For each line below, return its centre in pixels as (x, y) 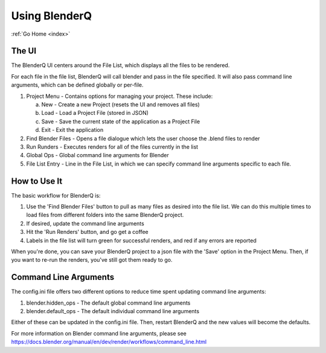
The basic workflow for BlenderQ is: (56, 195)
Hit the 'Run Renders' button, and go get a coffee (87, 232)
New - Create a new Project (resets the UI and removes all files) (121, 105)
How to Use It (37, 181)
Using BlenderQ (52, 16)
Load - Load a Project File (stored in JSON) (95, 113)
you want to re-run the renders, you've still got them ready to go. (92, 260)
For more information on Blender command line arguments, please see (99, 333)
